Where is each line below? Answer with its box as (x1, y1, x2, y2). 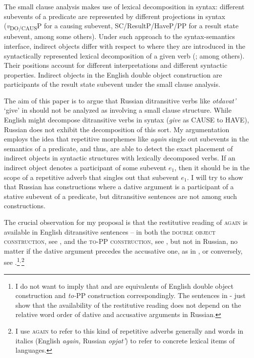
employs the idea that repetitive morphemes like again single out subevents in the (4, 134, 249, 144)
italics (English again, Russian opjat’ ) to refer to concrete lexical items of (15, 335, 235, 345)
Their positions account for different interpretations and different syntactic (4, 60, 228, 70)
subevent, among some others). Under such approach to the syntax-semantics (4, 31, 235, 41)
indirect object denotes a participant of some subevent (4, 162, 167, 173)
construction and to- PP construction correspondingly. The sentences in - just (15, 290, 246, 300)
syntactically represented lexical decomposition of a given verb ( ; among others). (4, 50, 245, 60)
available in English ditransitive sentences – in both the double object (4, 226, 216, 237)
